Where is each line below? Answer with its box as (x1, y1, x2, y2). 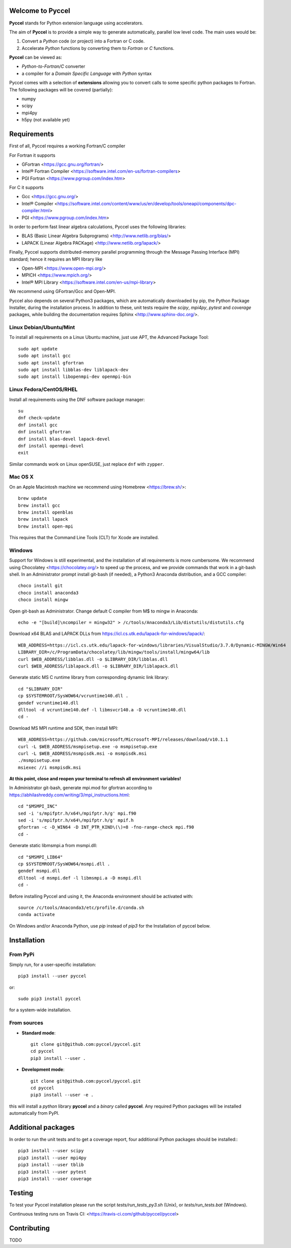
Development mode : (21, 1066, 65, 1073)
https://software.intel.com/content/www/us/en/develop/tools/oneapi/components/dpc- (57, 200, 237, 207)
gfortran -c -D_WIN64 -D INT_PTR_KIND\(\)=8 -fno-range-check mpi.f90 (18, 824, 194, 830)
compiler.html (21, 208, 50, 214)
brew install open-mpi (18, 523, 74, 529)
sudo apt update (18, 346, 58, 351)
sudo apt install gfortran (18, 360, 84, 365)
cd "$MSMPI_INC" (18, 804, 58, 809)
